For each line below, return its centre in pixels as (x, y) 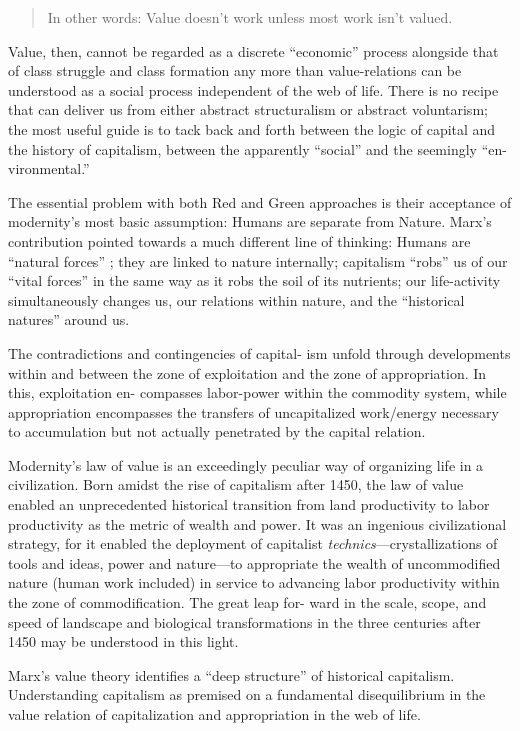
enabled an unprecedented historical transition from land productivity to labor (249, 504)
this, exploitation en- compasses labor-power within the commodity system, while (257, 392)
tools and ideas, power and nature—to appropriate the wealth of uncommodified (254, 562)
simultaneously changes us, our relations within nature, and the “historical (236, 299)
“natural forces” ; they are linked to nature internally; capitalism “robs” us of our (258, 260)
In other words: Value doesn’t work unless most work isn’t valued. (250, 17)
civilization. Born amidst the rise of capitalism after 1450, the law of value (236, 484)
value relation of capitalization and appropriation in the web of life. (214, 714)
